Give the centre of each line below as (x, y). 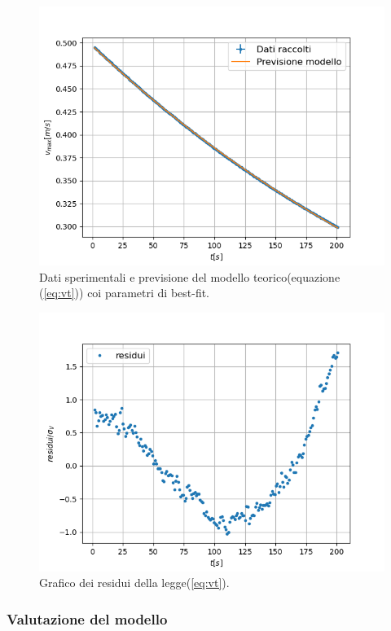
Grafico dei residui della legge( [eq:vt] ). (134, 583)
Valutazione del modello (87, 618)
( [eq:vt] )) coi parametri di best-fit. (125, 293)
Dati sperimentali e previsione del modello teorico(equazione (190, 276)
